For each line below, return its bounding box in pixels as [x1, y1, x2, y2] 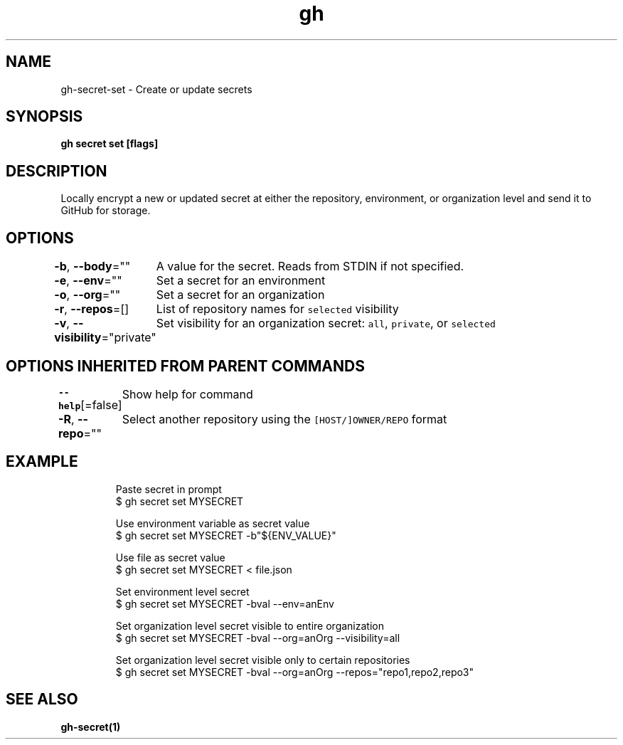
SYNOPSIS [6, 107, 83, 126]
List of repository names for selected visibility [156, 302, 399, 317]
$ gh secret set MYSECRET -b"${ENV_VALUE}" [115, 529, 336, 541]
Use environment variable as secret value [115, 517, 310, 529]
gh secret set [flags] [60, 137, 159, 150]
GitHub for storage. [60, 204, 151, 217]
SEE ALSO [6, 690, 78, 709]
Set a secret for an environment [156, 273, 326, 288]
